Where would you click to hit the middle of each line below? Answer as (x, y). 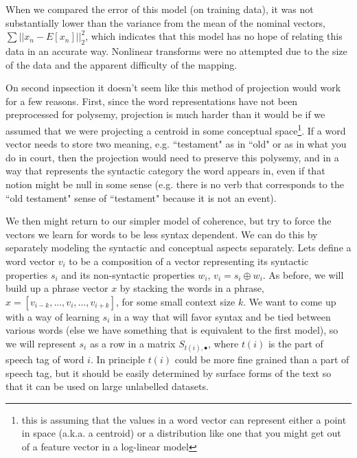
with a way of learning (53, 316)
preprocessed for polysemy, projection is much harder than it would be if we (165, 114)
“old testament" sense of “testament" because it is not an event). (141, 197)
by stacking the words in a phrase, (192, 288)
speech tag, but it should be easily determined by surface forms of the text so (169, 373)
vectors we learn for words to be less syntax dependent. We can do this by (162, 234)
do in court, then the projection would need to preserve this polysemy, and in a (172, 157)
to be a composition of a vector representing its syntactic (189, 261)
